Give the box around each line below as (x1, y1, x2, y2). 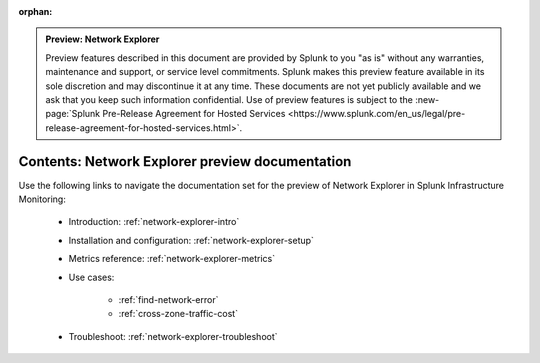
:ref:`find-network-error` (118, 293, 219, 305)
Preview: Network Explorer (45, 33, 160, 45)
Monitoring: (18, 193, 67, 205)
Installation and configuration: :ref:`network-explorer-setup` (68, 234, 315, 246)
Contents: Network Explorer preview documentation (18, 153, 352, 170)
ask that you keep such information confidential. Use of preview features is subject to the (45, 93, 414, 105)
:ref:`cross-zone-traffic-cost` (118, 308, 239, 320)
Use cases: (68, 271, 115, 283)
